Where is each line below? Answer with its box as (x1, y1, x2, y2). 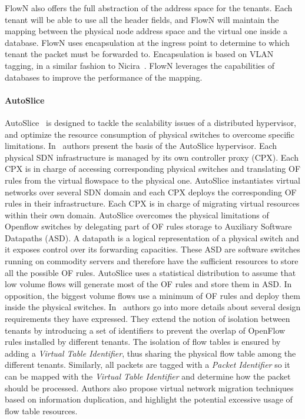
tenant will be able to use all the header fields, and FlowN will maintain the (5, 13, 279, 25)
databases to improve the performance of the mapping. (5, 71, 203, 83)
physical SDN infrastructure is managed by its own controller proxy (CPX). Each (5, 151, 299, 163)
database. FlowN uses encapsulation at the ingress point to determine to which (5, 36, 290, 48)
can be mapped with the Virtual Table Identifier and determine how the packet (5, 370, 291, 383)
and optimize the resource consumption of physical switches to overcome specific (5, 128, 295, 140)
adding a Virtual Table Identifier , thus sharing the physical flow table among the (5, 347, 296, 359)
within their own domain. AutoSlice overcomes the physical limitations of (5, 208, 269, 221)
